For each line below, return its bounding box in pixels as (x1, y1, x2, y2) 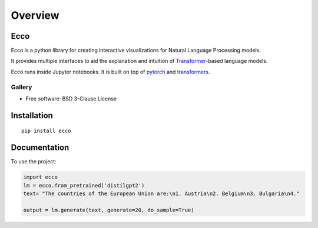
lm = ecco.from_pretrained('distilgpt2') (23, 182, 145, 189)
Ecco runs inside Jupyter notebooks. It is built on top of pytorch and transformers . (11, 68, 210, 75)
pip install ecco (21, 128, 71, 135)
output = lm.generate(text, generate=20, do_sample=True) (23, 206, 194, 213)
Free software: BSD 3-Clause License (25, 95, 117, 102)
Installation (11, 110, 53, 120)
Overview (11, 9, 59, 22)
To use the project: (11, 158, 57, 165)
